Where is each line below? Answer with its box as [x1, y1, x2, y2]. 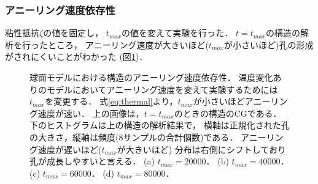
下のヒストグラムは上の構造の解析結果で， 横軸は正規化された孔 [29, 119, 290, 131]
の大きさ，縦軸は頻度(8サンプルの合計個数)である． [29, 130, 238, 143]
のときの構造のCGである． [174, 106, 282, 119]
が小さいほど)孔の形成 [224, 38, 314, 51]
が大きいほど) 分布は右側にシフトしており [117, 142, 286, 155]
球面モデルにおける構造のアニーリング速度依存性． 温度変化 [29, 71, 273, 83]
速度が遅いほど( [37, 142, 102, 155]
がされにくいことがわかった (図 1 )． [5, 50, 148, 63]
